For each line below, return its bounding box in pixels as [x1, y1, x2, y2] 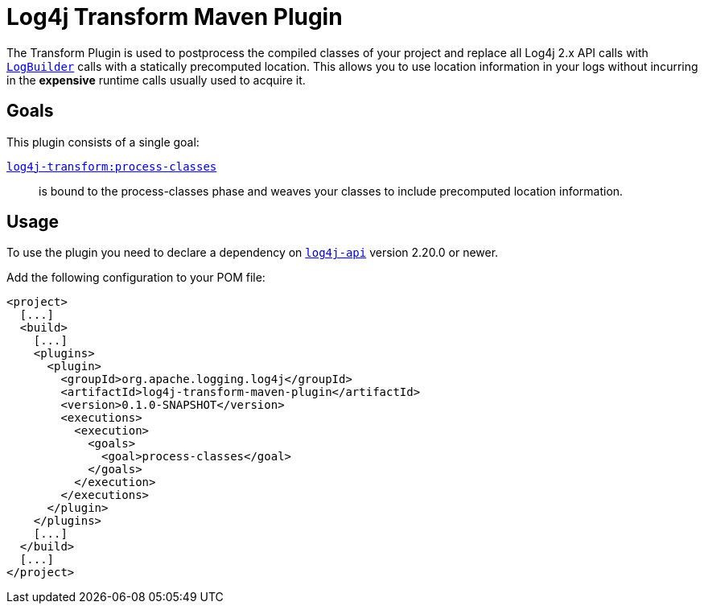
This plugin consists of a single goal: [6, 134, 200, 149]
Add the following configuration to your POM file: [6, 270, 266, 285]
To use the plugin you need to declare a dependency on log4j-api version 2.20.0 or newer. [6, 245, 499, 260]
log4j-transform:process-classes [6, 159, 217, 173]
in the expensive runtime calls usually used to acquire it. [6, 72, 306, 87]
